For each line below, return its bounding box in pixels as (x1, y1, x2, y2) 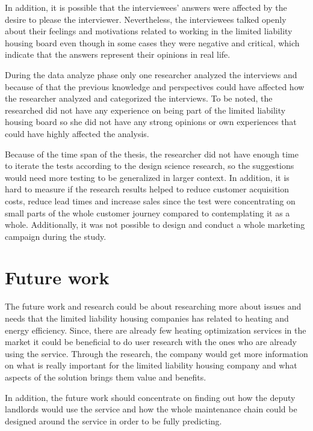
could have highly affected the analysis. (5, 127, 149, 139)
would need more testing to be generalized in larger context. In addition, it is (5, 171, 290, 183)
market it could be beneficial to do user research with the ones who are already (5, 335, 297, 348)
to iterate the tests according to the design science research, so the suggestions (5, 159, 294, 172)
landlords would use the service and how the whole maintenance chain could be (5, 403, 297, 415)
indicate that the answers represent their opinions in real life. (5, 48, 231, 61)
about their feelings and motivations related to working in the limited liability (5, 25, 293, 37)
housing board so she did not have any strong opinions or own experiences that (5, 115, 297, 128)
